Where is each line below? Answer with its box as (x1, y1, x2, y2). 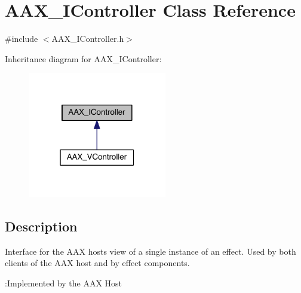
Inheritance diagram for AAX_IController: (5, 52, 162, 65)
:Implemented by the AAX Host (5, 276, 122, 289)
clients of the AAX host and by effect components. (5, 257, 190, 269)
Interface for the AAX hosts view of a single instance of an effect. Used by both (5, 245, 296, 257)
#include (5, 32, 38, 45)
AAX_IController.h (51, 32, 124, 45)
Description (5, 216, 78, 235)
